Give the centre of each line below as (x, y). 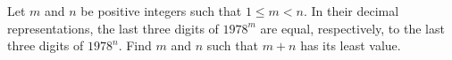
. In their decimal (351, 11)
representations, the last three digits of (113, 28)
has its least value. (351, 45)
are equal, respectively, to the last (352, 28)
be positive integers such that (161, 11)
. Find (135, 45)
